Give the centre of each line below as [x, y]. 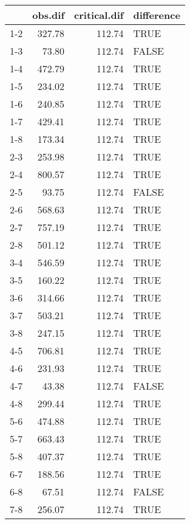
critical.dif [99, 15]
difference [157, 15]
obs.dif [49, 15]
